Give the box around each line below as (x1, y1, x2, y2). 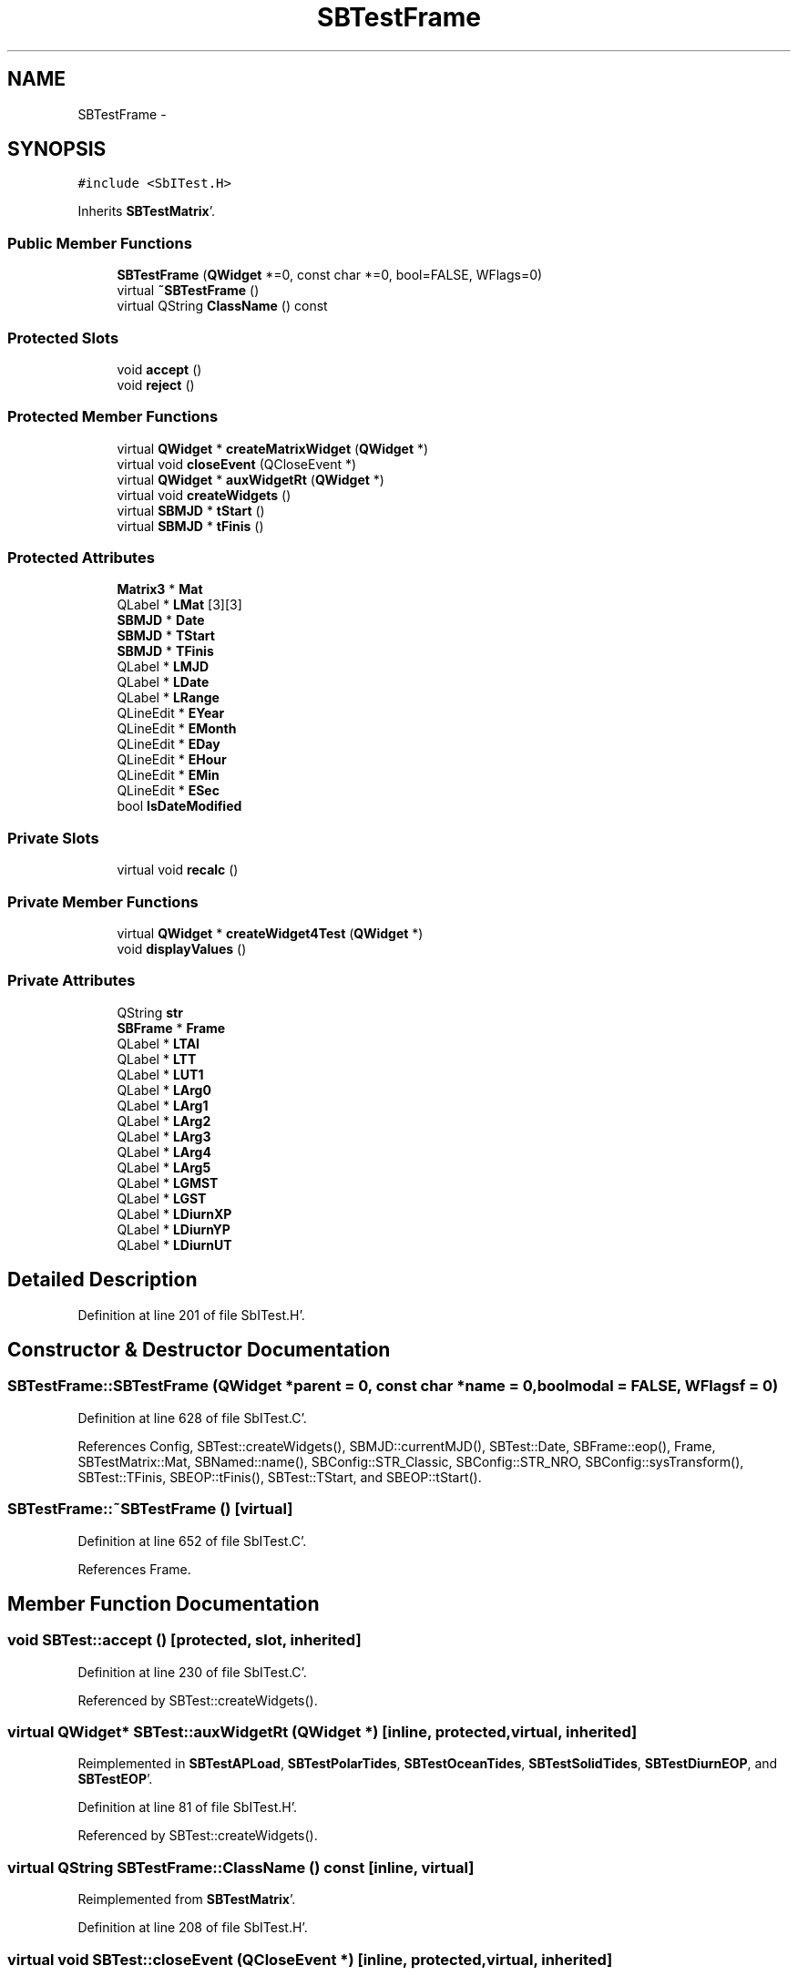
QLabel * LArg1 (117, 1097, 209, 1113)
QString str (117, 1004, 183, 1020)
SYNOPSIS (7, 138, 107, 161)
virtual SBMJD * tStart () (117, 502, 265, 518)
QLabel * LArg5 (117, 1159, 211, 1175)
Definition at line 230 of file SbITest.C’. (77, 1664, 307, 1680)
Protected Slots (7, 328, 119, 347)
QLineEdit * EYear (117, 705, 225, 722)
